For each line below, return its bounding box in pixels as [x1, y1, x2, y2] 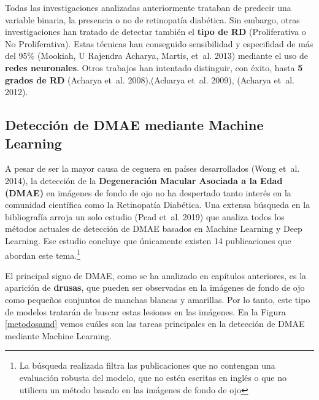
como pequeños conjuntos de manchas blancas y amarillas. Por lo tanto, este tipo [5, 293, 310, 306]
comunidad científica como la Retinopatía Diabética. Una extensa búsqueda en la [5, 198, 310, 211]
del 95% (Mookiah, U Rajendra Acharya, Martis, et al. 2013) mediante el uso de [5, 49, 308, 62]
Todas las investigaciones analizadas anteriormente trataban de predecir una [5, 1, 291, 13]
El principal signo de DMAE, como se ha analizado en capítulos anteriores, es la [5, 269, 307, 282]
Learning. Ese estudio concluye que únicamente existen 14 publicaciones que [5, 234, 291, 247]
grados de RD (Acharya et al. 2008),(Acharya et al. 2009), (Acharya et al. [5, 73, 294, 86]
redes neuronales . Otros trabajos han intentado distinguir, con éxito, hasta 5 [5, 61, 303, 74]
